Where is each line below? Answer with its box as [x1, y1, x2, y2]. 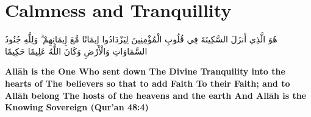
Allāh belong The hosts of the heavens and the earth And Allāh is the [5, 89, 307, 101]
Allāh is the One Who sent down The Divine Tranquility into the [5, 65, 285, 78]
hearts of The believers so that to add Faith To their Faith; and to [5, 76, 290, 89]
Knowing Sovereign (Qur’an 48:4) [5, 101, 149, 113]
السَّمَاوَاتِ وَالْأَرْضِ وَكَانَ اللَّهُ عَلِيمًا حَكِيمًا [5, 44, 148, 57]
